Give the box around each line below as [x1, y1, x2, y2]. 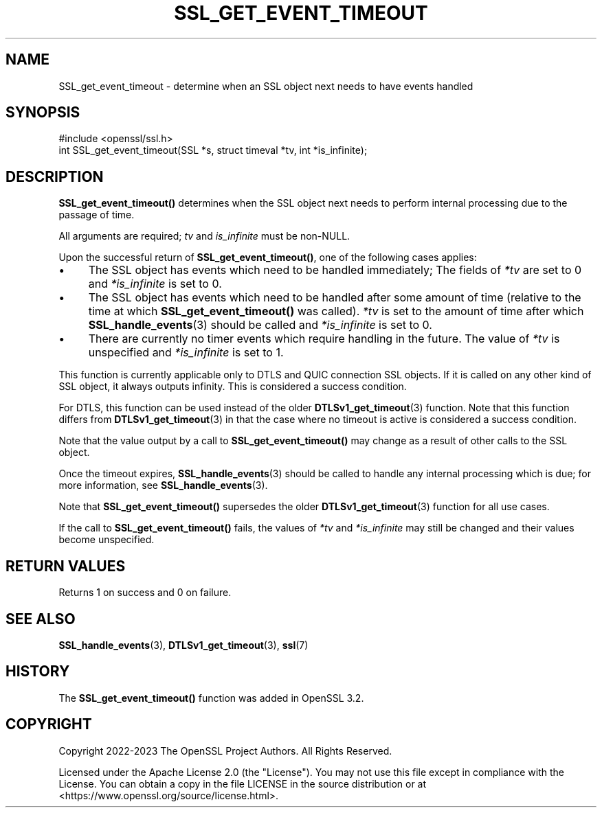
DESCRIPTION [5, 168, 104, 185]
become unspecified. [58, 534, 155, 546]
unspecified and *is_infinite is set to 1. [88, 345, 284, 360]
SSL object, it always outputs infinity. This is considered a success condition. [58, 380, 407, 393]
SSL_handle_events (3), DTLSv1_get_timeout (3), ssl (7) [58, 639, 309, 651]
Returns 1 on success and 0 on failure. [58, 586, 232, 599]
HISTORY [5, 663, 70, 680]
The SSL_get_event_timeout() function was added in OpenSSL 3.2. [58, 691, 364, 704]
